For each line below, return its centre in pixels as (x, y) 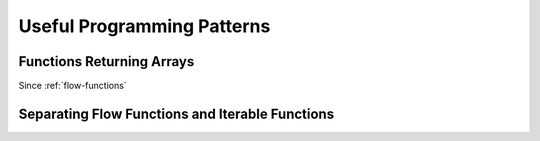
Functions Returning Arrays (106, 61)
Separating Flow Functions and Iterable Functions (176, 113)
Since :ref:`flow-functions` (72, 86)
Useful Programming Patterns (144, 26)
